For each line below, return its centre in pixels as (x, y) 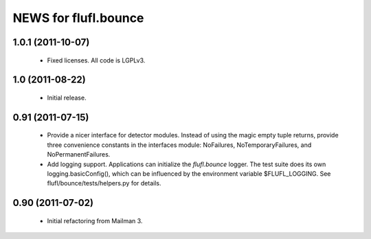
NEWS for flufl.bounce (78, 18)
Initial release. (67, 98)
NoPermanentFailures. (79, 155)
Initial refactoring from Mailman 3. (95, 220)
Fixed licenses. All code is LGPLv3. (96, 60)
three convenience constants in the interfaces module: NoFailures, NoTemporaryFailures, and (179, 145)
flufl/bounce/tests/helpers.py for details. (104, 183)
